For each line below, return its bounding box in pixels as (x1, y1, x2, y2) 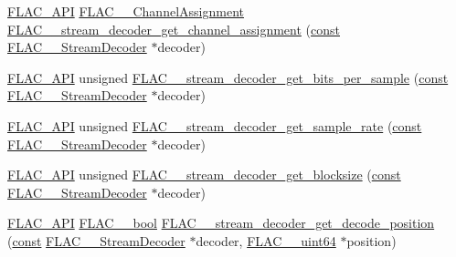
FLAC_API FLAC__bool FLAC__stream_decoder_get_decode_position (7, 213, 435, 232)
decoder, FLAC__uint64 (196, 231, 336, 250)
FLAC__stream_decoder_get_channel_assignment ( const (7, 19, 340, 38)
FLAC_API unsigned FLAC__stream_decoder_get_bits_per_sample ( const (7, 67, 449, 87)
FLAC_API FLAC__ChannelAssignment (7, 2, 244, 20)
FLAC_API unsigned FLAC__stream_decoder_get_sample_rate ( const (7, 116, 422, 135)
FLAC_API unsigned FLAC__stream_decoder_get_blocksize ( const (7, 165, 401, 184)
